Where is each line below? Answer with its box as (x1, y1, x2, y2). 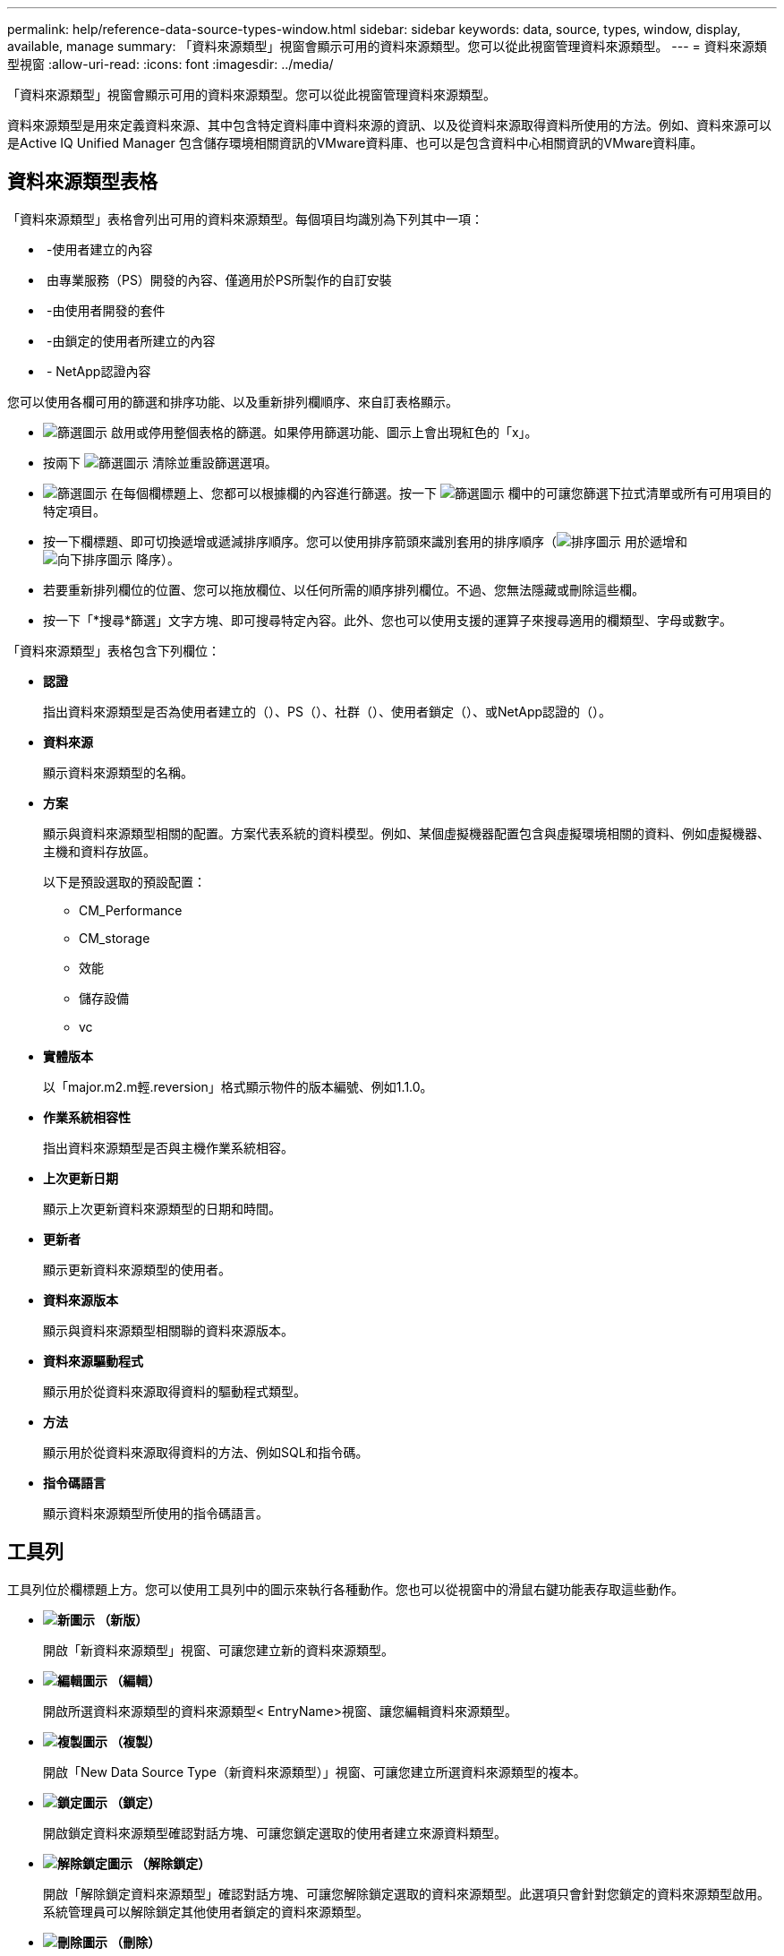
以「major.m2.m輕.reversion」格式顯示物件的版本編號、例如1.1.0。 (43, 1078, 433, 1094)
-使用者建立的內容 (46, 241, 153, 257)
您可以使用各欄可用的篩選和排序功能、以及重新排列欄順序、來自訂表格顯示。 (7, 393, 458, 409)
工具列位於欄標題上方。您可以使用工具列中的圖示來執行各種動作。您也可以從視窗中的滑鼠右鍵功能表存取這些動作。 (7, 1581, 684, 1597)
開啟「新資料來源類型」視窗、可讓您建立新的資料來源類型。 (43, 1642, 394, 1658)
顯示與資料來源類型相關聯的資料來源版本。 (43, 1322, 294, 1338)
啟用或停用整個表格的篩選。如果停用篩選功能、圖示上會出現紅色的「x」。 (110, 424, 538, 440)
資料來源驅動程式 (43, 1352, 143, 1368)
